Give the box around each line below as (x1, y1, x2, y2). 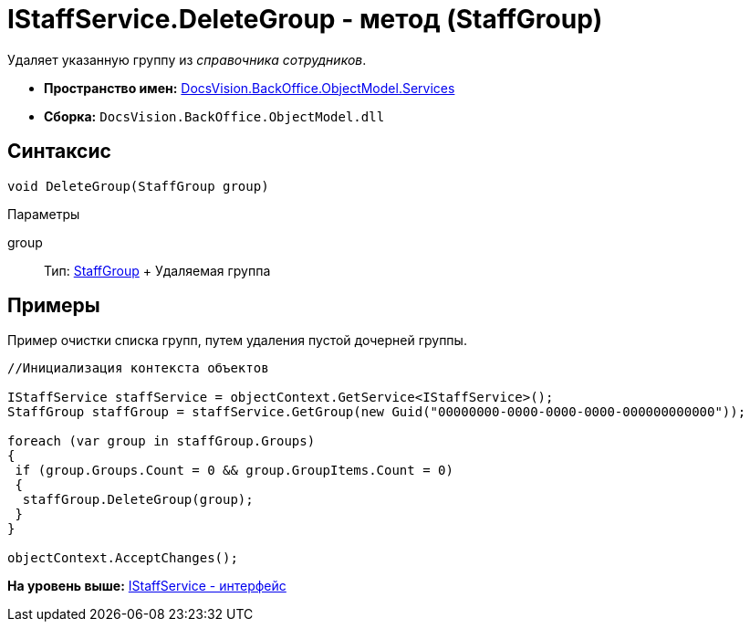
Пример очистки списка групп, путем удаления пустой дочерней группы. (7, 332, 467, 349)
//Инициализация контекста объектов (7, 361, 269, 376)
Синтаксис (7, 140, 111, 163)
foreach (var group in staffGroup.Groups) (7, 434, 316, 449)
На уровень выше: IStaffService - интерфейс (7, 578, 286, 594)
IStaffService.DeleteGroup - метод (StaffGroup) (7, 4, 603, 35)
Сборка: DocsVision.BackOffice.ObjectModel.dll (44, 108, 385, 124)
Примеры (7, 294, 100, 318)
